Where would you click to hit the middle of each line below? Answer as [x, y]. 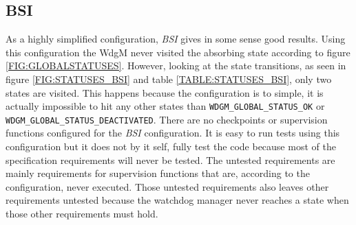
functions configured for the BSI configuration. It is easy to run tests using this [173, 133]
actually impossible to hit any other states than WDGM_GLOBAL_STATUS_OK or [165, 106]
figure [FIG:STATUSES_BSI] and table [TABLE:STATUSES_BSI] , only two [169, 79]
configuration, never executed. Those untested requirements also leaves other [167, 186]
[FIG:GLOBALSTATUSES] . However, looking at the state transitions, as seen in [176, 66]
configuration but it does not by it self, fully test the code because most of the [171, 146]
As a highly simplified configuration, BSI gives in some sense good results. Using [176, 39]
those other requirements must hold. [82, 214]
